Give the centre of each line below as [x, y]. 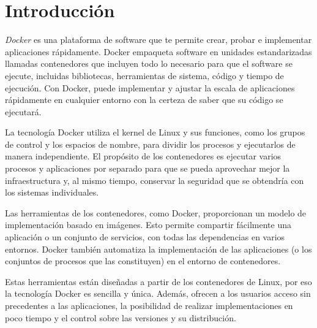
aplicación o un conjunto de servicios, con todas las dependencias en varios [145, 237]
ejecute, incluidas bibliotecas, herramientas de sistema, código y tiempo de [144, 75]
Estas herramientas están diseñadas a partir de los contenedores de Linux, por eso [158, 281]
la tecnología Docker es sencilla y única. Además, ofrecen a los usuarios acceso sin [158, 293]
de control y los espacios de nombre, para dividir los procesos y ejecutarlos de [150, 144]
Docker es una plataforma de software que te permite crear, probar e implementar [158, 40]
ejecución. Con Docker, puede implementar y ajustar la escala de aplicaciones [150, 87]
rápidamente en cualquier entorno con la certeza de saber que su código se [144, 100]
